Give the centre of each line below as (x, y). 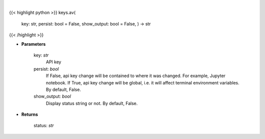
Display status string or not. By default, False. (92, 103)
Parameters (34, 44)
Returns (30, 114)
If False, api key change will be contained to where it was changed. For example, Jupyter (136, 76)
